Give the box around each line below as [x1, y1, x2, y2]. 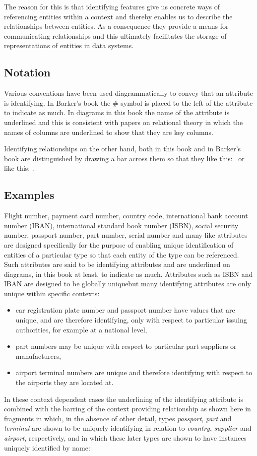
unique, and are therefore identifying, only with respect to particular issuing [15, 315, 247, 325]
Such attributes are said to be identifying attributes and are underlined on [4, 259, 230, 269]
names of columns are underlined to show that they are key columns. [4, 127, 213, 137]
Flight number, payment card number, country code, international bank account [4, 210, 248, 221]
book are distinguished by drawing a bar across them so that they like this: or [4, 153, 245, 163]
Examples [4, 187, 55, 202]
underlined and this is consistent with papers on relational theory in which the [4, 117, 243, 127]
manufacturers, [15, 350, 61, 361]
